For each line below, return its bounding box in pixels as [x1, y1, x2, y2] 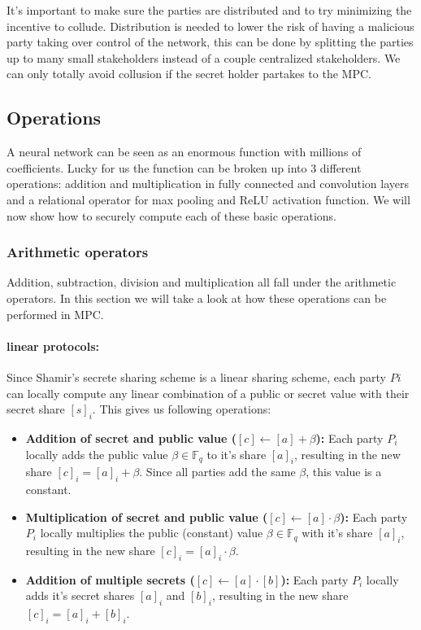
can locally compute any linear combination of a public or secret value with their [7, 384, 410, 401]
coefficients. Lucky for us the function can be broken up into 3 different [7, 159, 362, 176]
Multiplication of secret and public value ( [25, 508, 268, 525]
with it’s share [302, 524, 373, 541]
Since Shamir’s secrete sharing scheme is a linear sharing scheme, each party [7, 368, 386, 385]
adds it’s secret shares [25, 587, 135, 604]
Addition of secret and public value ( [25, 429, 237, 446]
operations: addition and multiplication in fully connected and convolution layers [7, 175, 409, 192]
